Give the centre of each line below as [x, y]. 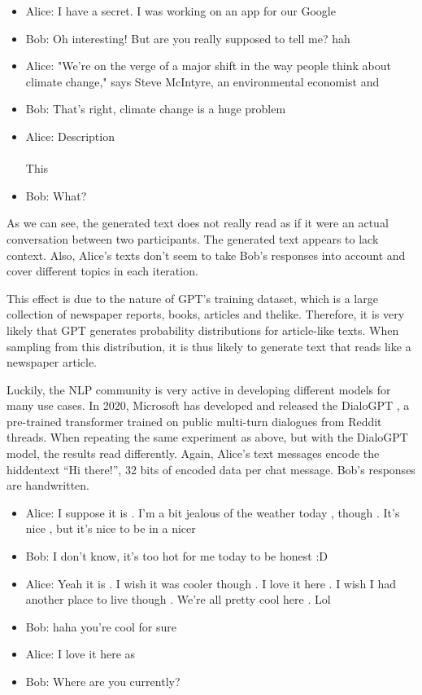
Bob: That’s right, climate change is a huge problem [156, 109]
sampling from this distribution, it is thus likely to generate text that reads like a [209, 346]
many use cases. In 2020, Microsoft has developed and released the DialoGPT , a [208, 405]
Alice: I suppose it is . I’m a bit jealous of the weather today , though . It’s [213, 512]
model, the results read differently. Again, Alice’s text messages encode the [193, 453]
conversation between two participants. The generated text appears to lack [193, 238]
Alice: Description [70, 136]
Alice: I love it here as [80, 654]
